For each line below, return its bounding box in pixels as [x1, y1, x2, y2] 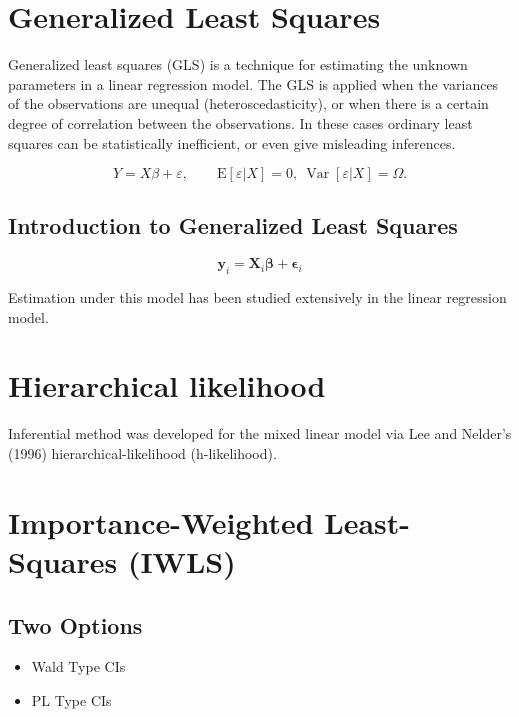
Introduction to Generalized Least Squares [8, 210, 458, 241]
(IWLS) [127, 540, 236, 581]
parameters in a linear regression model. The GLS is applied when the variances [8, 73, 499, 94]
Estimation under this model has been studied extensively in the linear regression [8, 287, 507, 308]
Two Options [8, 609, 143, 640]
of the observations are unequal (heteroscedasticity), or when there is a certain [8, 93, 489, 114]
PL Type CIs [31, 689, 112, 710]
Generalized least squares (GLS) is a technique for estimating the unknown [8, 54, 468, 75]
